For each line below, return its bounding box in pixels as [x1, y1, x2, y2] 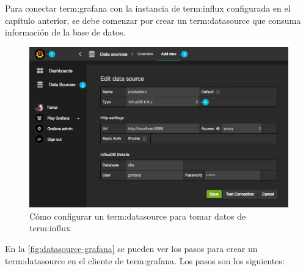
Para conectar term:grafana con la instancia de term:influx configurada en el [5, 2, 291, 14]
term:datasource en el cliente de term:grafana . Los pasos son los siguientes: [5, 254, 285, 267]
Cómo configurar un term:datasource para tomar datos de [29, 209, 246, 222]
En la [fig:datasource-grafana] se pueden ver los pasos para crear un [5, 242, 258, 254]
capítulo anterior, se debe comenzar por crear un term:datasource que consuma [5, 13, 301, 26]
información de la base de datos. [5, 26, 126, 39]
